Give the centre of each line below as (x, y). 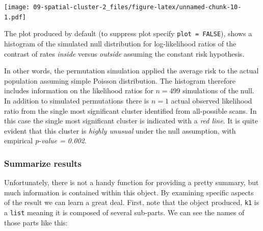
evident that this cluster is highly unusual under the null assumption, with (120, 130)
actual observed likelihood (212, 100)
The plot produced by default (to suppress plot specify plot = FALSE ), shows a (128, 33)
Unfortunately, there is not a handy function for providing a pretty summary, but (131, 182)
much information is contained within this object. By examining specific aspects (129, 192)
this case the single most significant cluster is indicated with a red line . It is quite (131, 121)
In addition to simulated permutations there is (77, 100)
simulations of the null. (218, 91)
